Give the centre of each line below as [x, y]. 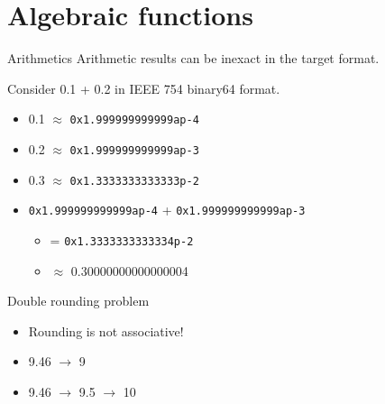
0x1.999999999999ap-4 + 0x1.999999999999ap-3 [167, 210]
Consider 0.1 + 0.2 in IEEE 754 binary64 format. [144, 88]
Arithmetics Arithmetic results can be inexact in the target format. [193, 58]
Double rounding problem [78, 301]
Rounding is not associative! [106, 331]
